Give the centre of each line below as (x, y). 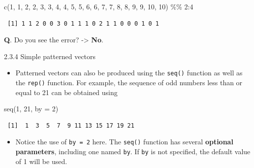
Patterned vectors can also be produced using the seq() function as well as (129, 73)
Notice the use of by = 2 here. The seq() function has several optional (124, 142)
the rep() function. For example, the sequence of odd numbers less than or (129, 83)
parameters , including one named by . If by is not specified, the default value (133, 151)
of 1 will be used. (41, 161)
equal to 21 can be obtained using (66, 92)
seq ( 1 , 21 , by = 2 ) (31, 109)
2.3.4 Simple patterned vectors (50, 56)
